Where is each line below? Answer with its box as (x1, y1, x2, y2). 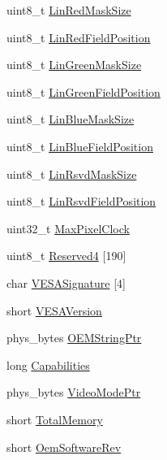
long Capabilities (6, 356, 90, 373)
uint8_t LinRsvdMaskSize (6, 165, 137, 182)
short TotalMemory (6, 410, 103, 427)
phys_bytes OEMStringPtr (6, 329, 142, 346)
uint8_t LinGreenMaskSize (6, 56, 142, 73)
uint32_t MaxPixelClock (6, 219, 130, 237)
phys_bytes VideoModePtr (6, 384, 141, 401)
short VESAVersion (6, 302, 102, 319)
